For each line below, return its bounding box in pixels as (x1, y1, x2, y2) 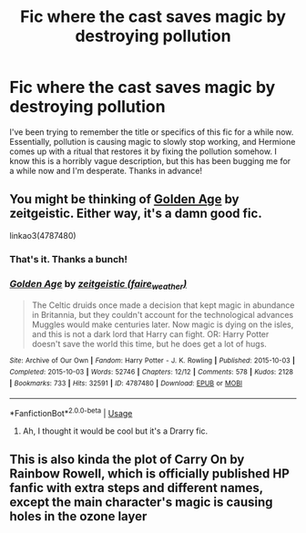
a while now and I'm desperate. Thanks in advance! (9, 165, 203, 176)
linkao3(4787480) (9, 230, 76, 241)
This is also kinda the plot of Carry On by (9, 452, 245, 467)
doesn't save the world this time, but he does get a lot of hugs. (31, 339, 267, 350)
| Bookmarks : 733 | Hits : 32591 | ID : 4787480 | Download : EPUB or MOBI (9, 378, 243, 388)
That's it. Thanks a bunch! (9, 252, 128, 265)
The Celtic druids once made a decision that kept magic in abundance (31, 300, 295, 311)
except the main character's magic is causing (9, 495, 273, 510)
